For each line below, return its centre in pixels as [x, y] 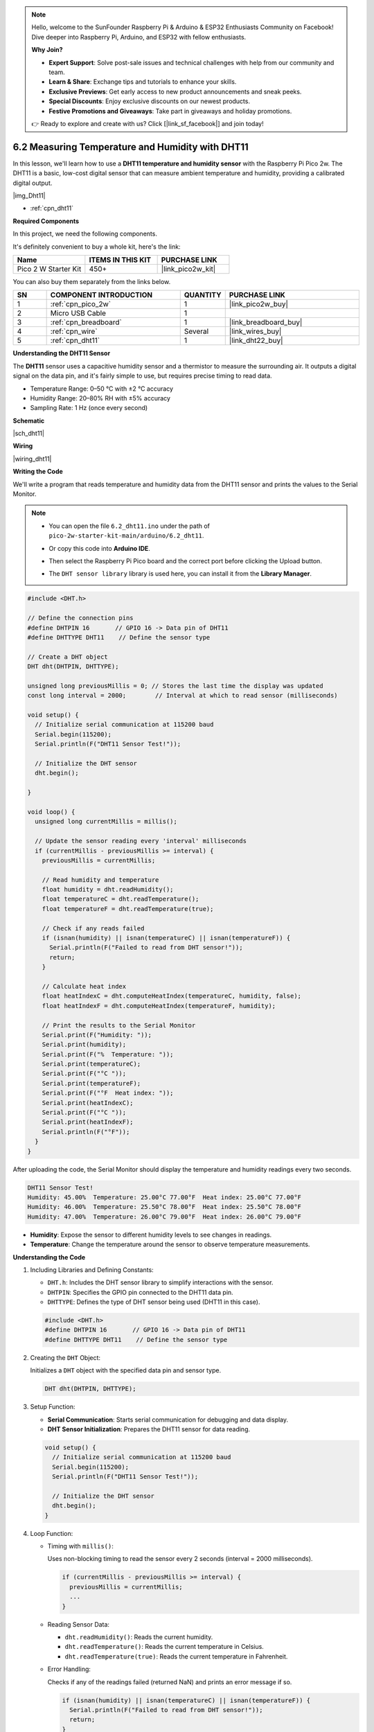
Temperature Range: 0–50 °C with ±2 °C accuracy [101, 389]
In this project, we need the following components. [85, 234]
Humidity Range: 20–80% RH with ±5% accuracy [100, 398]
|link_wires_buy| [255, 331]
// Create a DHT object [68, 657]
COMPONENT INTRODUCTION [101, 295]
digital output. [33, 183]
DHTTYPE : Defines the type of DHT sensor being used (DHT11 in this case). [154, 1302]
